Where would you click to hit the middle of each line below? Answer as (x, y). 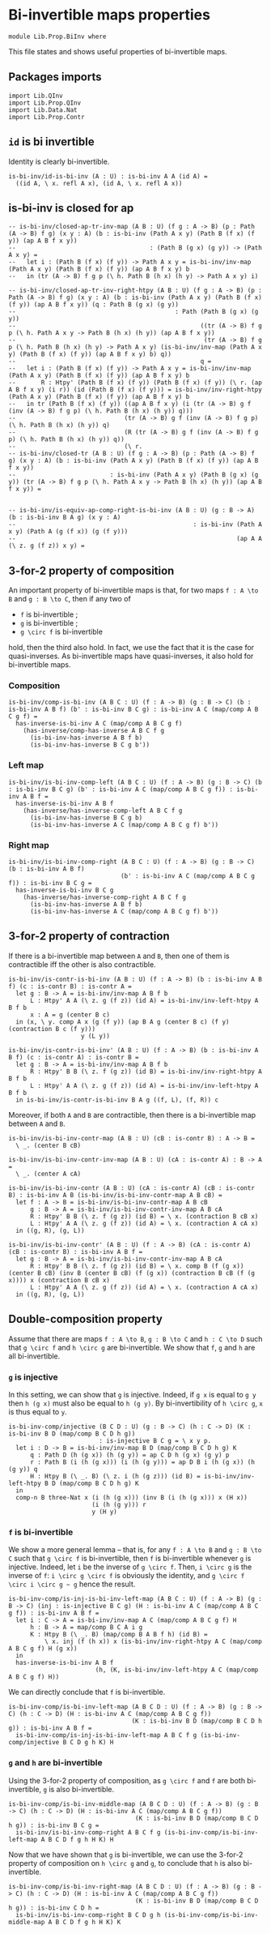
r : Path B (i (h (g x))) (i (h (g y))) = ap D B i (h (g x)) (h (142, 1462)
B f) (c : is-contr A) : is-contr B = (74, 1057)
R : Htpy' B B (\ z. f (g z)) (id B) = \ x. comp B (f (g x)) (137, 1266)
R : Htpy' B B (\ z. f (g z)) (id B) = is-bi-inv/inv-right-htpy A (146, 1072)
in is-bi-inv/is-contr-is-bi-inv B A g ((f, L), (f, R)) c (117, 1100)
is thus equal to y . (38, 1412)
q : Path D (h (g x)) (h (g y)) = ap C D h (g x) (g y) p (129, 1455)
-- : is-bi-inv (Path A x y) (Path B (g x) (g (133, 475)
